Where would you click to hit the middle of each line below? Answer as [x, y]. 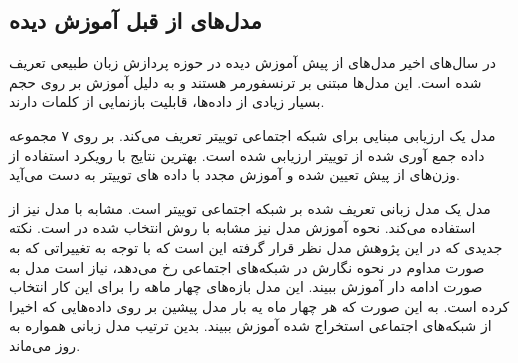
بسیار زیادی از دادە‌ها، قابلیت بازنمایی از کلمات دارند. [167, 101]
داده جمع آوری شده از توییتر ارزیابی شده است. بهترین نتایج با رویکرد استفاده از [247, 154]
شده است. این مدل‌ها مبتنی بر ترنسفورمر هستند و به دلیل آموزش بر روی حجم [245, 81]
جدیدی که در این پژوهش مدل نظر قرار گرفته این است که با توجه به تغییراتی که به [256, 246]
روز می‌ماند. [45, 344]
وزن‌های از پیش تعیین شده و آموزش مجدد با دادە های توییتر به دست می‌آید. [234, 174]
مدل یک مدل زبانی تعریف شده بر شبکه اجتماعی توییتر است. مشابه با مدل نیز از [250, 207]
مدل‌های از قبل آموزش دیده [135, 20]
